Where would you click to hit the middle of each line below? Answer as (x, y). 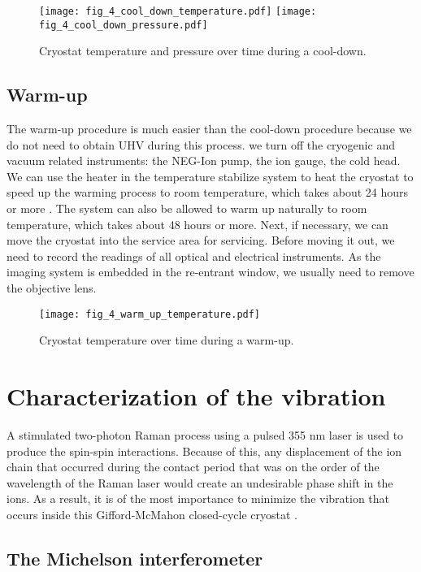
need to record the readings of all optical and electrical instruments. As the (194, 256)
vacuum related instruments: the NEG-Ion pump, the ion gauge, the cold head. (204, 160)
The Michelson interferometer (135, 558)
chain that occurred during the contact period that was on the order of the (193, 467)
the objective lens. (52, 288)
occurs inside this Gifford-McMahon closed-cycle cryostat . (152, 514)
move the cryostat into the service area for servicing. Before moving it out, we (201, 240)
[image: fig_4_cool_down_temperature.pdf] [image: (178, 11)
